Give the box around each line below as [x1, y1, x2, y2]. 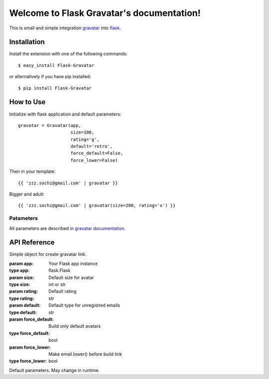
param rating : [9, 288, 38, 294]
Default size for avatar [48, 274, 94, 280]
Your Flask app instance [48, 260, 98, 266]
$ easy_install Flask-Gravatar [18, 62, 95, 68]
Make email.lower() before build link [48, 351, 122, 357]
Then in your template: [9, 168, 56, 174]
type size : [9, 281, 30, 287]
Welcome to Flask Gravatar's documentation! [9, 7, 201, 18]
